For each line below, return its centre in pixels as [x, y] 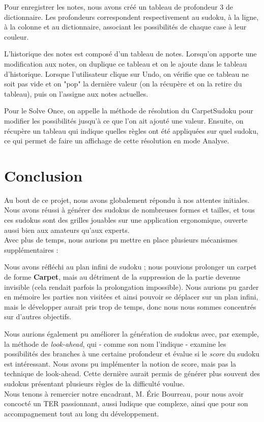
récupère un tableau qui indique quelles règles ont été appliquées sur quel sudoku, [131, 130]
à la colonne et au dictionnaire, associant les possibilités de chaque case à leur [125, 27]
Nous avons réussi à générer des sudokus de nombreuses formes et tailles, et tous [129, 210]
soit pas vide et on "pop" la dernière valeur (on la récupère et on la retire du [123, 84]
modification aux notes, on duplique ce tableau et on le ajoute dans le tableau [126, 63]
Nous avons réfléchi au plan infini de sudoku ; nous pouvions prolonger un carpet [130, 267]
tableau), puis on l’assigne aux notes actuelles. [76, 93]
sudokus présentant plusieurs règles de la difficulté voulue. [94, 383]
